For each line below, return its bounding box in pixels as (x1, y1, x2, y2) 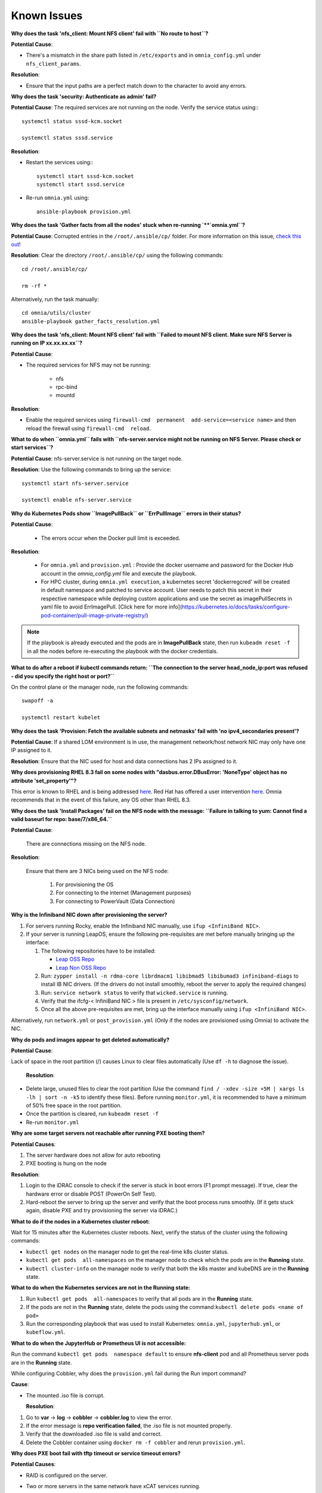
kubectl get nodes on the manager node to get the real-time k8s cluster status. (26, 1248, 229, 1255)
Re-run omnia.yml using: (26, 194, 89, 201)
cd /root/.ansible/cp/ (21, 266, 88, 272)
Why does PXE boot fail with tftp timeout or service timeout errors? (11, 1450, 181, 1457)
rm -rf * (21, 282, 47, 289)
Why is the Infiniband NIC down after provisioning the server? (11, 911, 168, 918)
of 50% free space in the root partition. (26, 1102, 122, 1109)
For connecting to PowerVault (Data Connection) (55, 898, 175, 905)
